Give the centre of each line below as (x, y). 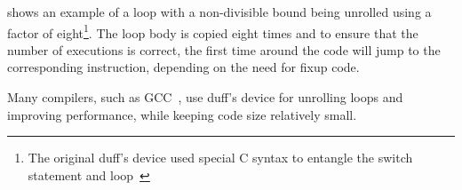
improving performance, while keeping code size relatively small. (182, 114)
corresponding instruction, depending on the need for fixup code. (183, 67)
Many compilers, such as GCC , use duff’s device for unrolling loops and (205, 97)
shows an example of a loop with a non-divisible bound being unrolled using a (219, 12)
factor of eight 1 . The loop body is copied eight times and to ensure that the (213, 31)
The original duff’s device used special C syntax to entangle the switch (220, 158)
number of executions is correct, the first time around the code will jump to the (224, 49)
